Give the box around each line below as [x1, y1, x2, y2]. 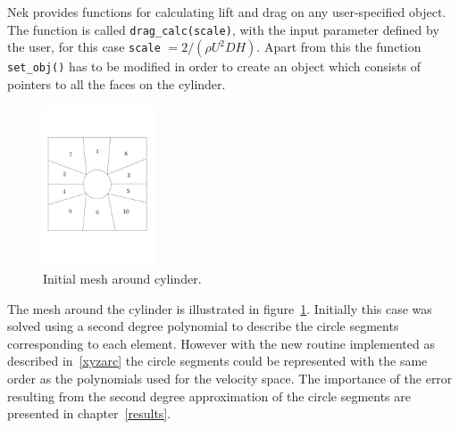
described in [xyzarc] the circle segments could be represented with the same [7, 351, 428, 370]
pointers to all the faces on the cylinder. [7, 74, 226, 93]
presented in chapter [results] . [7, 404, 171, 423]
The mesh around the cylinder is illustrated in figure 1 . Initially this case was [7, 299, 432, 318]
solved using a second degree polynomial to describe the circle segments [7, 317, 399, 335]
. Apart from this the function [256, 37, 421, 56]
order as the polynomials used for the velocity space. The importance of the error [7, 368, 453, 387]
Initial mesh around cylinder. [43, 268, 202, 287]
